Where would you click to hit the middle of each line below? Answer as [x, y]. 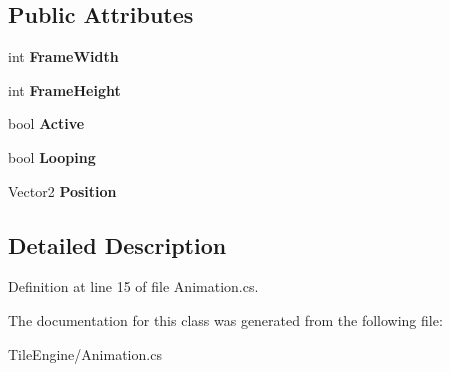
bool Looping [52, 156]
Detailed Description [117, 244]
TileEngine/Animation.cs [85, 353]
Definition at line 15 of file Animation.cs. [133, 286]
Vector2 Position [62, 190]
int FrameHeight [64, 89]
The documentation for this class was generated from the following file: [225, 319]
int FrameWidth [63, 56]
